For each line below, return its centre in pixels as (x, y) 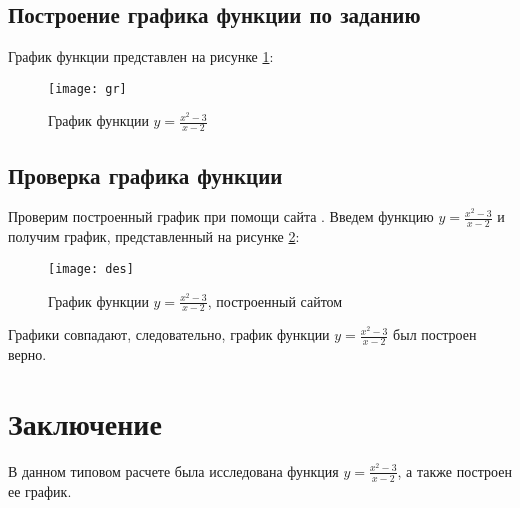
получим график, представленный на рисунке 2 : (154, 236)
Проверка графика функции (145, 174)
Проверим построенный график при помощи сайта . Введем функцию (221, 216)
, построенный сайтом (275, 300)
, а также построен (454, 470)
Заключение (85, 423)
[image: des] (91, 268)
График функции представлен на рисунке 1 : (141, 56)
